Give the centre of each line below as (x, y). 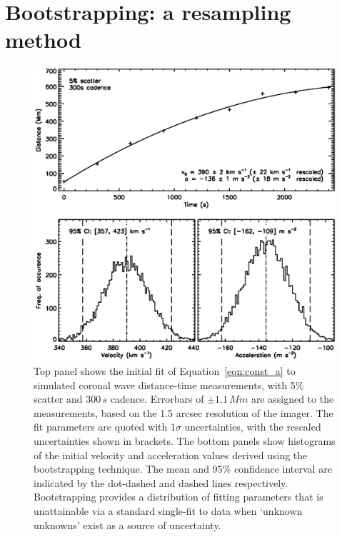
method (43, 40)
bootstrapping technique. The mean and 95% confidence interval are (183, 469)
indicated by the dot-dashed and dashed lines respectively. (161, 482)
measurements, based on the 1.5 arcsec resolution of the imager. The (183, 412)
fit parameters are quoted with (101, 427)
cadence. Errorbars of (157, 399)
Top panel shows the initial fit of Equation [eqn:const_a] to (165, 371)
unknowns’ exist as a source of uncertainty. (127, 525)
